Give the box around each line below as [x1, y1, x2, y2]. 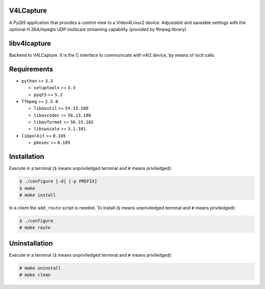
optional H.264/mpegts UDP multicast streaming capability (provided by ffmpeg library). [9, 26, 187, 32]
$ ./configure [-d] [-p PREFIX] [19, 179, 98, 184]
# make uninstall [19, 265, 61, 271]
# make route [19, 225, 51, 231]
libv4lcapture [9, 39, 52, 48]
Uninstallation [9, 239, 53, 247]
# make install [19, 192, 56, 198]
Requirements [9, 65, 53, 73]
